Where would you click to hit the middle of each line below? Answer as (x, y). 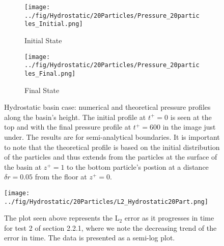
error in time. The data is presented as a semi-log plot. (90, 238)
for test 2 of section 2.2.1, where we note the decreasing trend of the (110, 227)
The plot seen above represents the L (62, 218)
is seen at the (191, 117)
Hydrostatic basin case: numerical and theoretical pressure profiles (107, 107)
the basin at (23, 166)
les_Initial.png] (54, 24)
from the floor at (61, 177)
